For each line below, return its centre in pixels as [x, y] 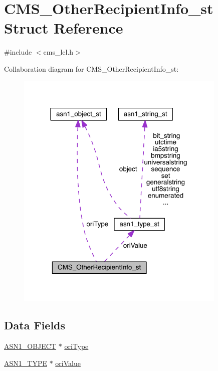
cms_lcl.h [58, 52]
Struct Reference [64, 28]
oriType [76, 346]
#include [18, 52]
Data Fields [35, 325]
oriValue [68, 363]
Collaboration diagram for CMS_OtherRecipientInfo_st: [91, 68]
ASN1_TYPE [26, 363]
